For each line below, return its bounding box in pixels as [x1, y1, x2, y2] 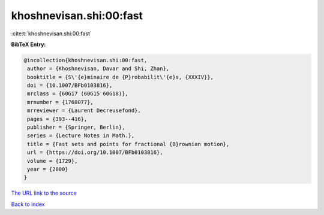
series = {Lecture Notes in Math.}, [27, 132, 135, 139]
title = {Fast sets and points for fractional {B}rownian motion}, [27, 141, 230, 147]
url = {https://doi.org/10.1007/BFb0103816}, [27, 149, 163, 156]
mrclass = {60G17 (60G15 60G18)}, [27, 90, 128, 97]
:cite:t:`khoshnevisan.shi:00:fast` [11, 30, 92, 37]
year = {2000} [27, 166, 68, 172]
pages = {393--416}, [27, 116, 88, 122]
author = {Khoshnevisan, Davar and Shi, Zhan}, [27, 65, 170, 72]
